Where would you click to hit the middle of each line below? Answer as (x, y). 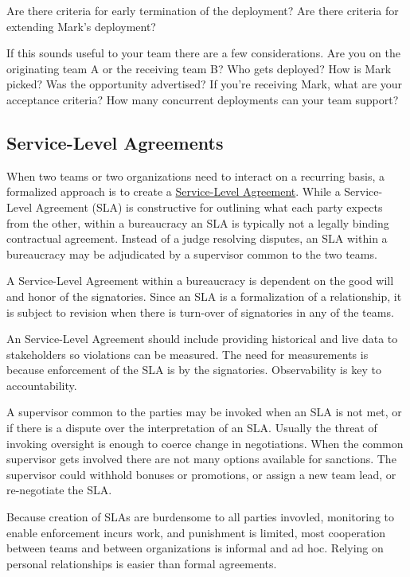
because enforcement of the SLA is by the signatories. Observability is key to (194, 370)
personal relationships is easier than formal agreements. (142, 563)
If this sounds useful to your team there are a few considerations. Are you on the (203, 53)
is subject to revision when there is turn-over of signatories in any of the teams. (200, 312)
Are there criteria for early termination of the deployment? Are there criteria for (203, 10)
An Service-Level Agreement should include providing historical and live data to (202, 339)
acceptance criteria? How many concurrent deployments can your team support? (203, 99)
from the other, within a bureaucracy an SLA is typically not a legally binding (198, 222)
